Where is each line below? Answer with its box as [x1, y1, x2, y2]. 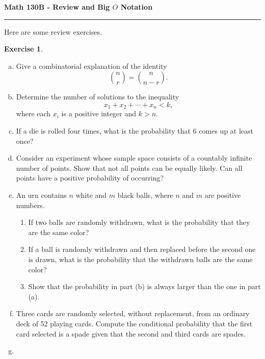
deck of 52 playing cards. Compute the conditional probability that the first [16, 318, 253, 328]
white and [75, 189, 107, 200]
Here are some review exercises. [4, 26, 102, 37]
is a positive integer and [61, 108, 137, 119]
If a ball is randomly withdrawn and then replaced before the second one [28, 244, 256, 254]
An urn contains [16, 189, 67, 200]
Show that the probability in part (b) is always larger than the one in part [28, 281, 261, 292]
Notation [120, 2, 153, 12]
